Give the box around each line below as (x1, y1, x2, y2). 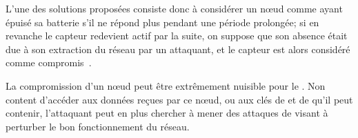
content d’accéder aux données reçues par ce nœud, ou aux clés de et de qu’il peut (6, 92, 353, 106)
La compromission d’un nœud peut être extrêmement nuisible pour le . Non (6, 78, 326, 92)
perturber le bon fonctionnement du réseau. (6, 119, 190, 133)
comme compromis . (6, 55, 92, 70)
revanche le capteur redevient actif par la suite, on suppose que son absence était (6, 28, 348, 43)
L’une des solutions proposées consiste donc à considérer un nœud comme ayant (6, 1, 343, 15)
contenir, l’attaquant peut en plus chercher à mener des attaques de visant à (6, 106, 328, 120)
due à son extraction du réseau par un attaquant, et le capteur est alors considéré (6, 41, 350, 56)
